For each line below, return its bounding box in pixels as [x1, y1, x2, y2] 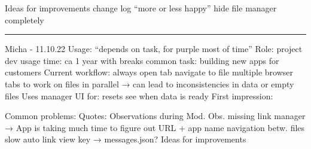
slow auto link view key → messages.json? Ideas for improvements [5, 133, 246, 145]
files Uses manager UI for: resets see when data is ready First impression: [5, 89, 273, 102]
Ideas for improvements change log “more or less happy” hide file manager [5, 2, 277, 14]
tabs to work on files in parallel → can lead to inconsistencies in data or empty [5, 77, 294, 90]
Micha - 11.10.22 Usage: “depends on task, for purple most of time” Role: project [5, 42, 303, 55]
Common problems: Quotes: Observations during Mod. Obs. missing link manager [5, 110, 306, 122]
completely [5, 13, 44, 26]
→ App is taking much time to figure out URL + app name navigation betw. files [5, 121, 305, 133]
